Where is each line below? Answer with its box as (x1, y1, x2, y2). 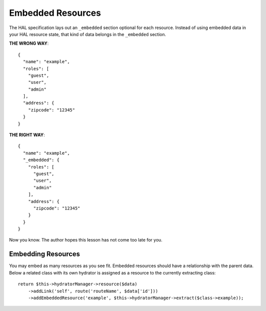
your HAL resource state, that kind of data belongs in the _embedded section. (9, 31, 166, 37)
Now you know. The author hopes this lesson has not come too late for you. (9, 237, 163, 243)
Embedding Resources (9, 250, 80, 258)
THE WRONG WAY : (9, 40, 49, 46)
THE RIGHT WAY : (9, 132, 45, 138)
